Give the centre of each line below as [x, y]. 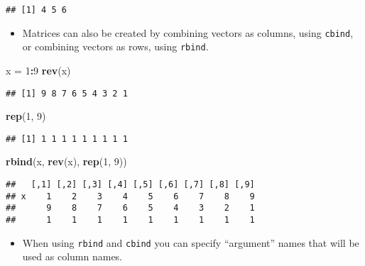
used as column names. [72, 256]
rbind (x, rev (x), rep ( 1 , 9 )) [66, 161]
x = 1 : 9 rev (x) [38, 70]
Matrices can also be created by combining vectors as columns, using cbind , [188, 32]
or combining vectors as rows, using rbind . [115, 46]
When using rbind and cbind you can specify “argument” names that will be [191, 242]
